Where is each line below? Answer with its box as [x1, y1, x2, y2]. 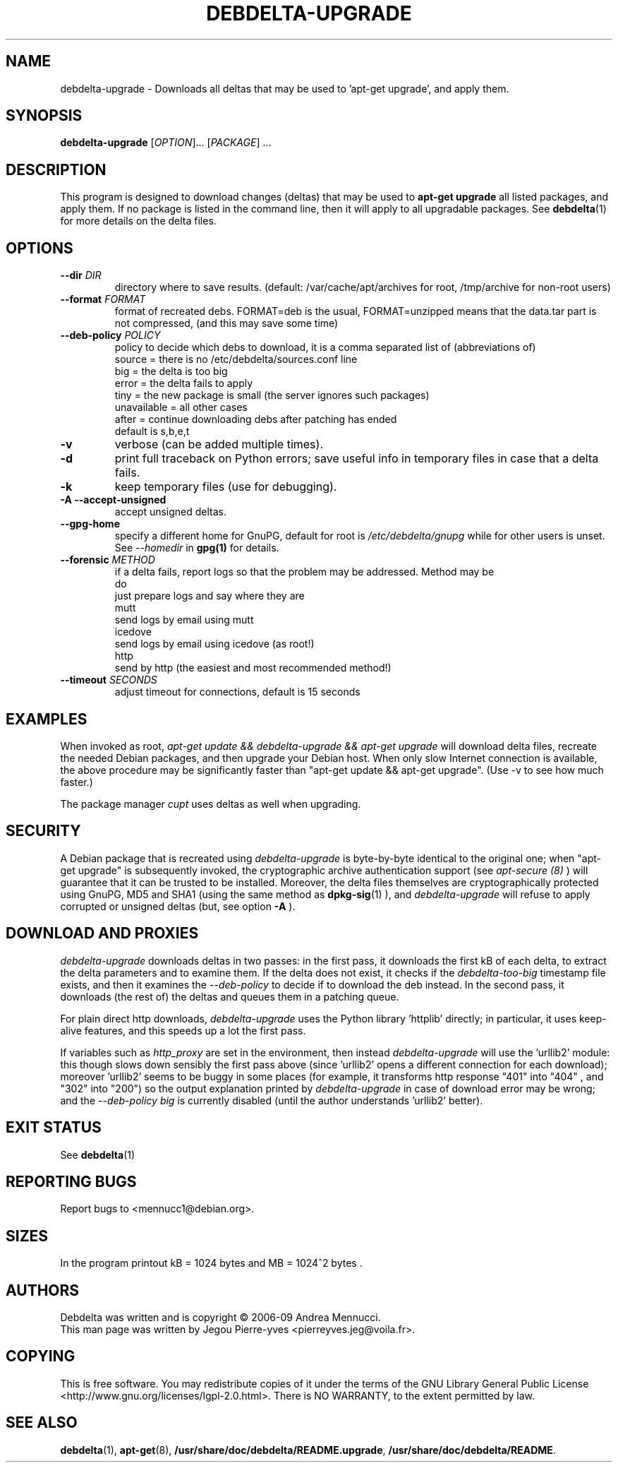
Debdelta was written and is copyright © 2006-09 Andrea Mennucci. [60, 1311, 381, 1324]
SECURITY [6, 822, 81, 840]
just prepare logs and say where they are [114, 590, 305, 602]
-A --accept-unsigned [60, 494, 166, 506]
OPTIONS [6, 239, 73, 257]
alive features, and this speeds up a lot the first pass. [60, 1024, 306, 1037]
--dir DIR [60, 269, 102, 282]
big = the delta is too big [114, 365, 228, 378]
